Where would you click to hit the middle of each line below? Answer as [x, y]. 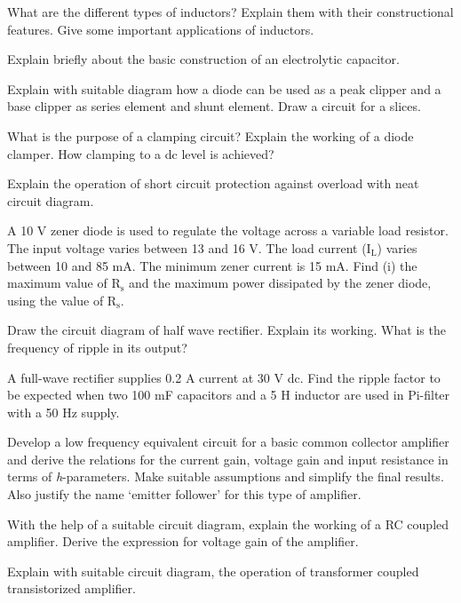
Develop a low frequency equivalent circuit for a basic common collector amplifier [228, 442]
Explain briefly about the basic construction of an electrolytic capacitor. [203, 59]
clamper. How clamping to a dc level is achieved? [141, 153]
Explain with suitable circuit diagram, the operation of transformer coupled [213, 571]
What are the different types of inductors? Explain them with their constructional [230, 12]
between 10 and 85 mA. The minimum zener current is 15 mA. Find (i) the [212, 265]
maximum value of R [64, 283]
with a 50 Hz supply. [64, 412]
